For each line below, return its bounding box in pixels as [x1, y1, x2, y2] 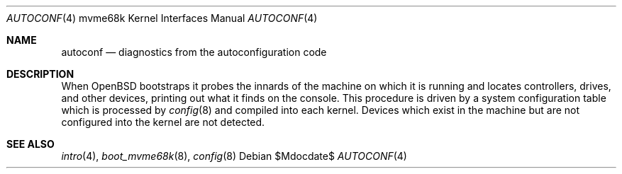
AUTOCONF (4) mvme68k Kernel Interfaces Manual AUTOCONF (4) [6, 12, 318, 24]
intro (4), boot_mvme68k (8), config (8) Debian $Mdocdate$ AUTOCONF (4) [61, 150, 407, 162]
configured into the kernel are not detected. [61, 116, 265, 128]
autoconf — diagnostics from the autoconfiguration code [61, 46, 327, 58]
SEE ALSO [6, 138, 55, 150]
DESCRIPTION [6, 68, 74, 80]
